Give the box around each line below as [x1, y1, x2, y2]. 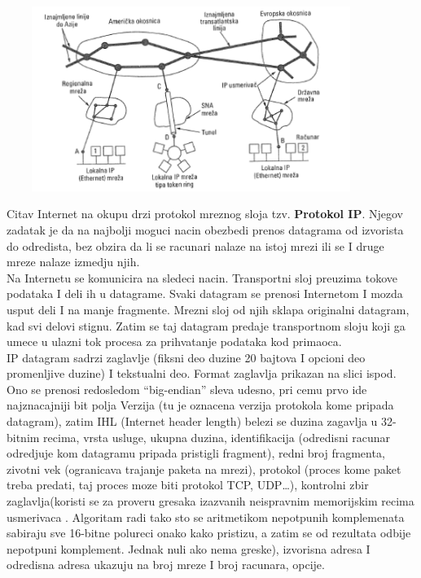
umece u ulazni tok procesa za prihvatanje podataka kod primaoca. [7, 333, 342, 350]
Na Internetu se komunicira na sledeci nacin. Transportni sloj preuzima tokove [7, 269, 398, 286]
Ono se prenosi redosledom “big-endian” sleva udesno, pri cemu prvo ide [7, 380, 367, 397]
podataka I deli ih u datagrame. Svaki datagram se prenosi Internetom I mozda [7, 285, 403, 302]
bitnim [7, 428, 40, 445]
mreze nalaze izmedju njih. [7, 253, 140, 270]
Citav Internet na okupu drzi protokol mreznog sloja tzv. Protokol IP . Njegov [7, 205, 403, 222]
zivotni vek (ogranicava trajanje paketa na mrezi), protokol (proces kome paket [7, 460, 401, 477]
